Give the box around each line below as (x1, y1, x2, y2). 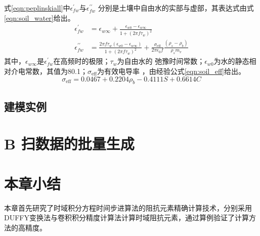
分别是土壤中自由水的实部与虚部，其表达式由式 (98, 3, 254, 13)
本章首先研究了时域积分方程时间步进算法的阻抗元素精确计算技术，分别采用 (4, 202, 252, 213)
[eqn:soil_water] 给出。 (4, 12, 75, 23)
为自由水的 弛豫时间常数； (117, 56, 205, 66)
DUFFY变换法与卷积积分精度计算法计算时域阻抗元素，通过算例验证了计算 (4, 212, 249, 223)
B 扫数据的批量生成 (4, 133, 135, 154)
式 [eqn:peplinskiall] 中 (4, 3, 70, 13)
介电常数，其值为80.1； (11, 65, 88, 76)
